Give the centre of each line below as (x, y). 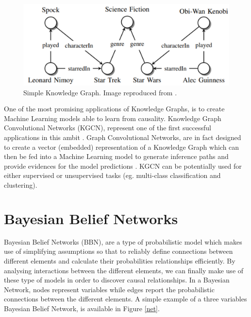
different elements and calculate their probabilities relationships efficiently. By (120, 260)
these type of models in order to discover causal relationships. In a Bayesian (117, 280)
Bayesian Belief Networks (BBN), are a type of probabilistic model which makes (123, 241)
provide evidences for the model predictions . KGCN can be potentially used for (123, 166)
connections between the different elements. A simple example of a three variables (125, 299)
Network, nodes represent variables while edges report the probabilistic (109, 289)
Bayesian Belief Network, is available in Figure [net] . (82, 308)
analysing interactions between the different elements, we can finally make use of (124, 270)
